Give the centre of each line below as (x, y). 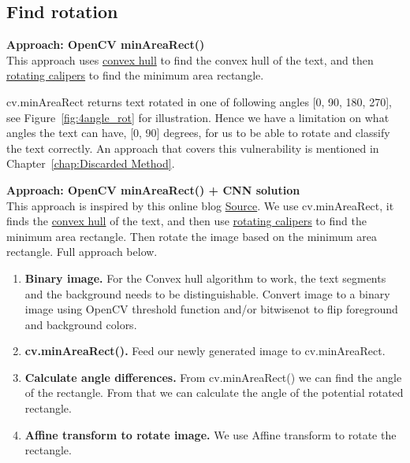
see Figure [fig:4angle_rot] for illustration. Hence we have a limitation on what (198, 117)
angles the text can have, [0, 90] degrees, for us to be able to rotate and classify (198, 133)
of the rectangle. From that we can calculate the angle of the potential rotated (214, 393)
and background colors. (81, 324)
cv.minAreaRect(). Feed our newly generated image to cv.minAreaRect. (205, 351)
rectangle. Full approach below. (82, 252)
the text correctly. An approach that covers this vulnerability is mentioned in (193, 148)
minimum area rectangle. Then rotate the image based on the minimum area (192, 236)
